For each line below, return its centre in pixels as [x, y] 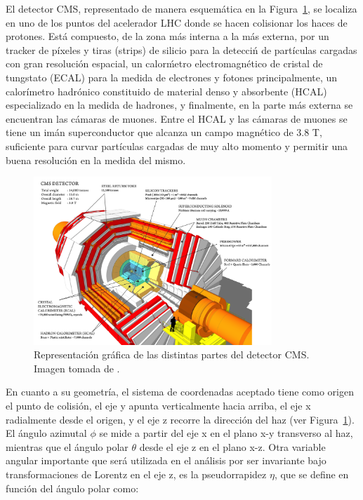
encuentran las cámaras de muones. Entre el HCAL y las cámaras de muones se [177, 118]
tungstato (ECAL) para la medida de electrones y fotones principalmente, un [172, 77]
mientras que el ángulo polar [67, 446]
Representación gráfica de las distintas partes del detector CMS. [172, 354]
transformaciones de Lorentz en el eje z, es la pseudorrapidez [136, 474]
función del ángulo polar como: [72, 488]
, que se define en [311, 474]
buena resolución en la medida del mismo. [96, 160]
